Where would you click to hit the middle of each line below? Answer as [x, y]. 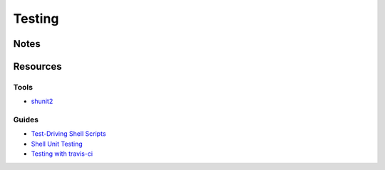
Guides [26, 119]
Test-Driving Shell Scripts [68, 134]
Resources [37, 67]
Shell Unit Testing [57, 144]
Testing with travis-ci [62, 154]
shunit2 [42, 101]
